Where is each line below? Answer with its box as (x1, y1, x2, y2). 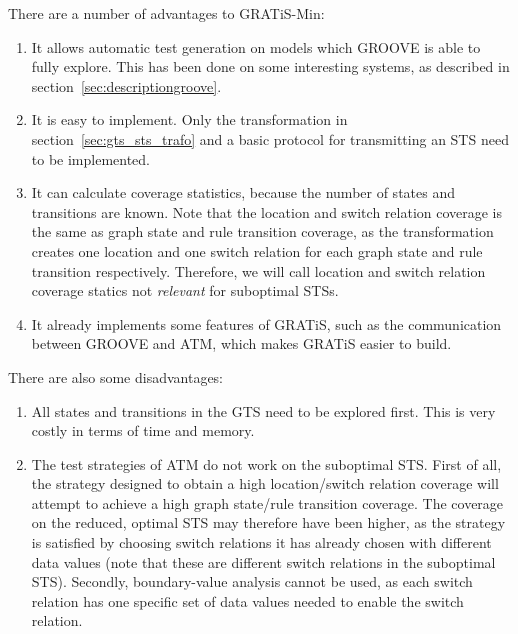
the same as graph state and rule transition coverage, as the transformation (31, 221, 494, 242)
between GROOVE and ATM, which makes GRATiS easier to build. (31, 333, 452, 354)
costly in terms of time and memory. (31, 420, 255, 441)
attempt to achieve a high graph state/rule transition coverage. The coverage (31, 492, 504, 513)
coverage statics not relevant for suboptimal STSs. (31, 280, 339, 301)
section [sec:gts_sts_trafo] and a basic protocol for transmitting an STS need (31, 128, 509, 149)
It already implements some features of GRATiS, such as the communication (31, 313, 502, 334)
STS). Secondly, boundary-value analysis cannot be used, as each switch (31, 571, 473, 592)
